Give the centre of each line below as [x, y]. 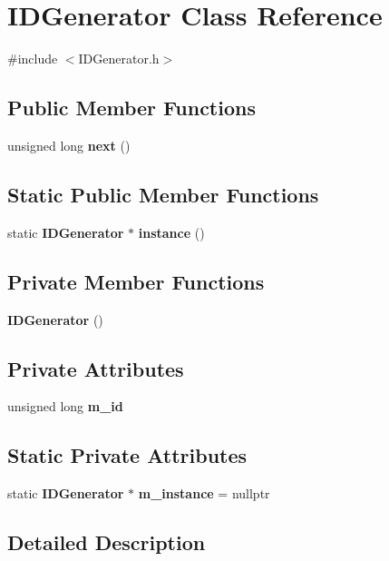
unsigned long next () [69, 145]
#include [33, 59]
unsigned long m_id [65, 406]
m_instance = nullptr [204, 493]
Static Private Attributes [127, 455]
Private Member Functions [136, 281]
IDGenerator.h [119, 59]
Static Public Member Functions [163, 194]
